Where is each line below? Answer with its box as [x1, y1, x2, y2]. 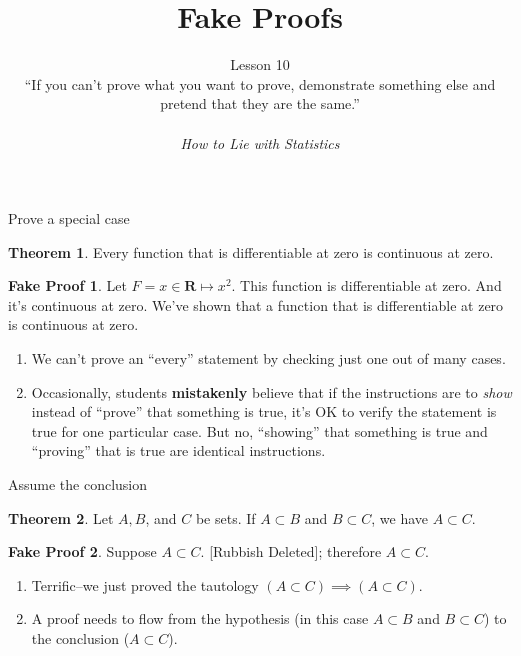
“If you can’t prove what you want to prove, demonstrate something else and [24, 73, 496, 94]
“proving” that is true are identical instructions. [31, 440, 326, 461]
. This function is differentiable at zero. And [231, 275, 502, 296]
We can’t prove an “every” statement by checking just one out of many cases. [31, 348, 506, 369]
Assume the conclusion [8, 474, 148, 495]
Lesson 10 [230, 54, 290, 75]
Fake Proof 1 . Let [8, 275, 127, 296]
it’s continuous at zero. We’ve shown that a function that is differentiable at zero [8, 294, 504, 315]
